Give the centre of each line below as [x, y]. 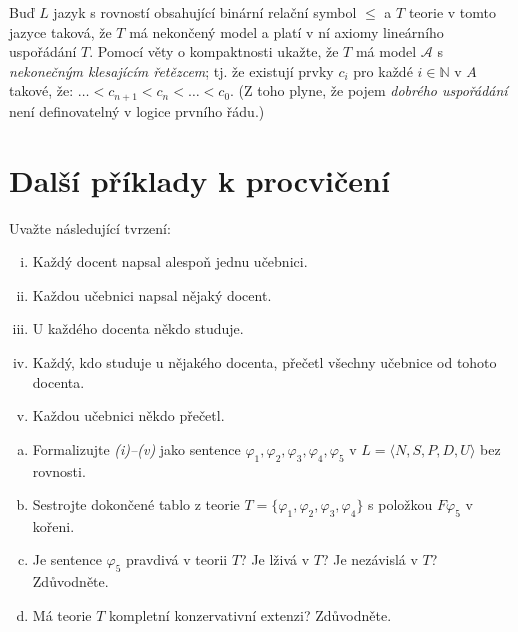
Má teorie [62, 614]
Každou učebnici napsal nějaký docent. [152, 294]
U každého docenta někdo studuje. [138, 328]
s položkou [400, 504]
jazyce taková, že [60, 31]
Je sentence [67, 559]
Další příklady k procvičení [199, 179]
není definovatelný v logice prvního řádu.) [137, 110]
